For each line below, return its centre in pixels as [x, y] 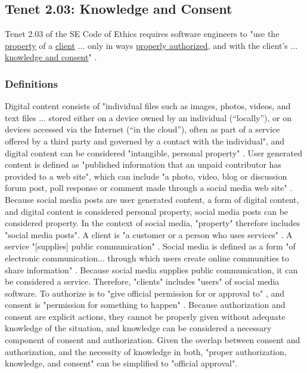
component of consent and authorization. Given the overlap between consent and [153, 340]
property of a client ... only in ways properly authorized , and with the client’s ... [151, 45]
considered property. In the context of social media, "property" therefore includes [153, 223]
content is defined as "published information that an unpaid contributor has [143, 164]
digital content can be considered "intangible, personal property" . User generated [154, 152]
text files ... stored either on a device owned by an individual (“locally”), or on [148, 117]
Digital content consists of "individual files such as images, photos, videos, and [148, 106]
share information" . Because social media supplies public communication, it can [151, 269]
